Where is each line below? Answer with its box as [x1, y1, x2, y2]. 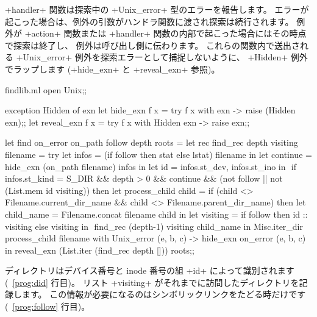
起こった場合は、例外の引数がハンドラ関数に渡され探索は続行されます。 [5, 15, 294, 27]
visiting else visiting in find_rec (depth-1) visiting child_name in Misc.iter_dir [5, 219, 303, 232]
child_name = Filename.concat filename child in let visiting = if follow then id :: [5, 207, 308, 220]
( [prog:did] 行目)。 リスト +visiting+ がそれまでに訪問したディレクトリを [5, 276, 299, 288]
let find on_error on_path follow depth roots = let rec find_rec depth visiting [5, 136, 298, 149]
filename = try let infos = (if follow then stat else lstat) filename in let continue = [5, 148, 312, 160]
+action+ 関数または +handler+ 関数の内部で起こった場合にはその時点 [24, 27, 307, 40]
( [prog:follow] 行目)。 [5, 300, 90, 313]
